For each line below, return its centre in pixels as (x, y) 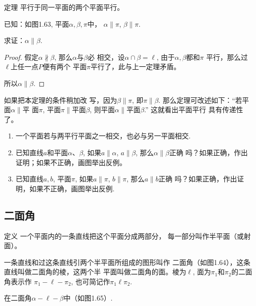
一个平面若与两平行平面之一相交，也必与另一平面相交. (103, 136)
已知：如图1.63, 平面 (37, 23)
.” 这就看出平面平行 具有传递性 (193, 109)
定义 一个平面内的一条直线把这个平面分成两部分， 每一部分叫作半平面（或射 (128, 236)
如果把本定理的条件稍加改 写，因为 (61, 100)
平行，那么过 (227, 57)
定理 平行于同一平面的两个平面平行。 (64, 7)
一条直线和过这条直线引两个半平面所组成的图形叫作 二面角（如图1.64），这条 (127, 262)
